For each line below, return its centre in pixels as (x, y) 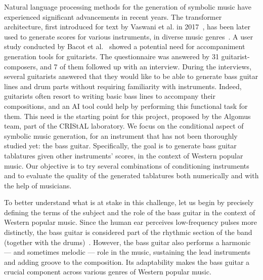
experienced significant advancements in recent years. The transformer (113, 16)
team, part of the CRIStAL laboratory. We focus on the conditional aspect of (124, 126)
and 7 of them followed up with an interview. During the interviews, (146, 66)
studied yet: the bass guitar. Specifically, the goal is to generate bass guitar (120, 146)
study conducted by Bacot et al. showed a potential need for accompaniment (125, 46)
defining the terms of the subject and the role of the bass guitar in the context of (130, 212)
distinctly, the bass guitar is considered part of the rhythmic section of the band (128, 232)
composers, (21, 66)
